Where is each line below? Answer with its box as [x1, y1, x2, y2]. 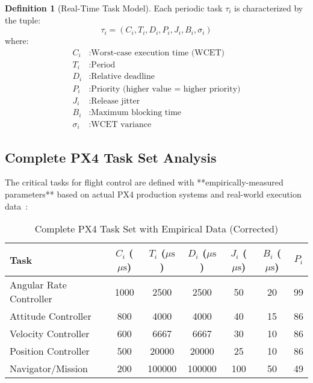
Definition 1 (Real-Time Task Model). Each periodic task [5, 2, 223, 14]
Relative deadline [91, 72, 155, 81]
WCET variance [91, 120, 152, 129]
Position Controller [10, 344, 90, 358]
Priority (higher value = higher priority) [91, 84, 241, 93]
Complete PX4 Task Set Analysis [5, 148, 217, 166]
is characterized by [234, 2, 303, 14]
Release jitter [91, 96, 140, 105]
